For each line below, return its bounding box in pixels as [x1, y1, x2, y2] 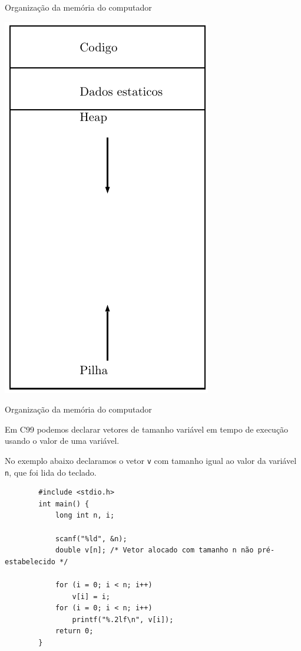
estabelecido [5, 557, 55, 566]
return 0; [55, 627, 94, 636]
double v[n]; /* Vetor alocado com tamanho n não [55, 546, 254, 555]
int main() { [38, 499, 90, 508]
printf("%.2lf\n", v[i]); [72, 615, 174, 624]
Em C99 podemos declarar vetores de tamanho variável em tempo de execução [5, 423, 289, 435]
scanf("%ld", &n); [55, 534, 127, 543]
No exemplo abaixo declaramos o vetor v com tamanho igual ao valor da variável [5, 454, 297, 466]
